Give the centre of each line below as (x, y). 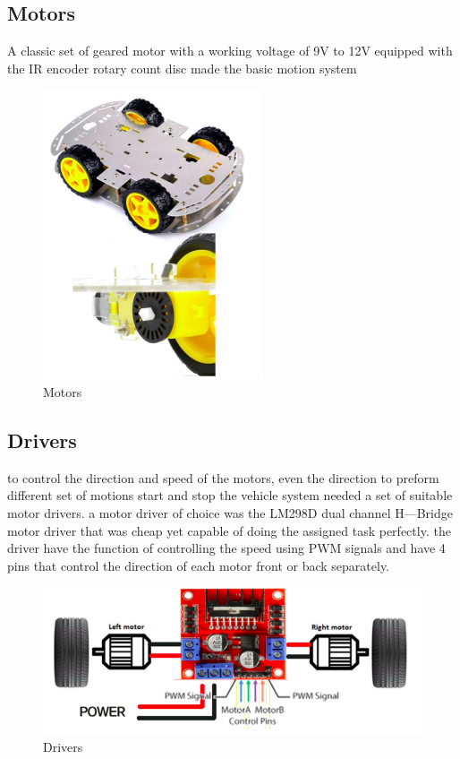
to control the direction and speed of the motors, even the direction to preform (223, 477)
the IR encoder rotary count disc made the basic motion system (182, 68)
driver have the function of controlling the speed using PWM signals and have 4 (226, 548)
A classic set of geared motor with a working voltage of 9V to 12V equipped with (230, 51)
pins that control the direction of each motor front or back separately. (199, 565)
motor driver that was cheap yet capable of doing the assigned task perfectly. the (229, 530)
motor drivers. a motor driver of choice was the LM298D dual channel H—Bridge (230, 512)
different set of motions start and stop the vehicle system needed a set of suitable (230, 495)
